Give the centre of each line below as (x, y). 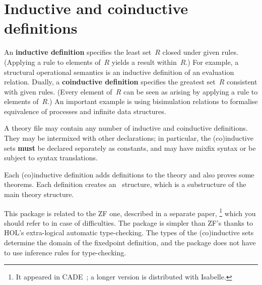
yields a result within (144, 62)
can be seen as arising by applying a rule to (190, 91)
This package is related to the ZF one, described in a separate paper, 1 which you (130, 212)
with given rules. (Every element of (58, 91)
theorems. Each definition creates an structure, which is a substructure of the (125, 184)
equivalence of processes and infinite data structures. (85, 111)
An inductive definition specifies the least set (78, 52)
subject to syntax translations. (51, 158)
